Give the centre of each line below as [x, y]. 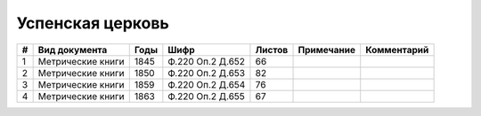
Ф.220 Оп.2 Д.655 [206, 96]
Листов [272, 50]
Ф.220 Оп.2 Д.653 [206, 73]
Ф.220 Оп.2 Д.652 [206, 61]
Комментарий [397, 50]
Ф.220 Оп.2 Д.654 [207, 84]
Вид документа [73, 50]
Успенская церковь [93, 23]
